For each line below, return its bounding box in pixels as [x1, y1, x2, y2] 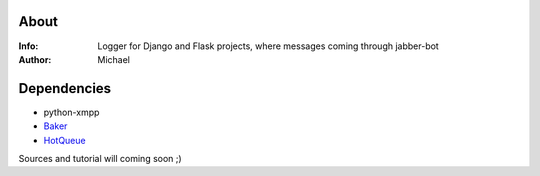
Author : [18, 53, 52, 65]
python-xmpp [43, 106, 100, 118]
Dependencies [18, 80, 112, 97]
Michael [97, 53, 130, 65]
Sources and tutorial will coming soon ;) [18, 152, 182, 164]
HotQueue [43, 134, 86, 146]
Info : [18, 40, 39, 52]
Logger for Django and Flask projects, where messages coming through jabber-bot [97, 40, 439, 52]
